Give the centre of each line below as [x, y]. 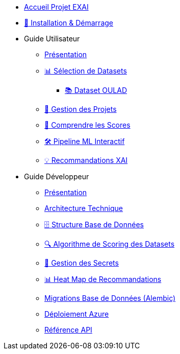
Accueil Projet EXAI [56, 7]
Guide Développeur [57, 176]
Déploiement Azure [77, 314]
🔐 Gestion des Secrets [82, 263]
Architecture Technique [84, 208]
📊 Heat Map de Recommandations [103, 279]
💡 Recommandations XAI [86, 160]
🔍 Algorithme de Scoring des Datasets [110, 244]
